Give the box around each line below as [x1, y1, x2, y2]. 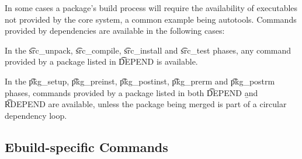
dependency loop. [5, 109, 67, 121]
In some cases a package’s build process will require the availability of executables [5, 2, 298, 13]
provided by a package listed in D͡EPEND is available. [5, 55, 198, 68]
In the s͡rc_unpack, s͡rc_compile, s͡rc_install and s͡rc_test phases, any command [5, 44, 291, 56]
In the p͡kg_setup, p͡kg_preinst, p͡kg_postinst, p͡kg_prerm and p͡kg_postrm [5, 75, 275, 87]
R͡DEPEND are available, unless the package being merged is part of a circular [5, 98, 287, 110]
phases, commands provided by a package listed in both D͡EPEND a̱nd [5, 86, 258, 98]
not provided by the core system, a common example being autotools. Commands [5, 13, 297, 25]
